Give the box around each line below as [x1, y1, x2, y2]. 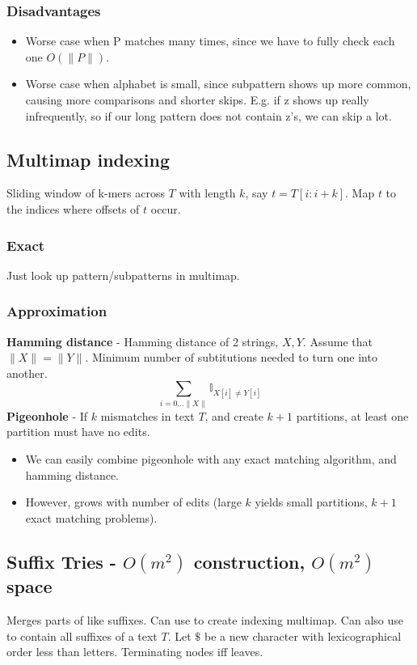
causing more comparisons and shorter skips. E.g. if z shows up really [25, 91, 369, 108]
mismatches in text [100, 407, 195, 424]
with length [179, 184, 236, 201]
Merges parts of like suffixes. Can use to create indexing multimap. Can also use [6, 612, 403, 629]
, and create [204, 407, 263, 424]
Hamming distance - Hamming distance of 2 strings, [6, 332, 279, 349]
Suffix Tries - [6, 549, 116, 574]
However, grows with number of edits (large [25, 493, 242, 510]
